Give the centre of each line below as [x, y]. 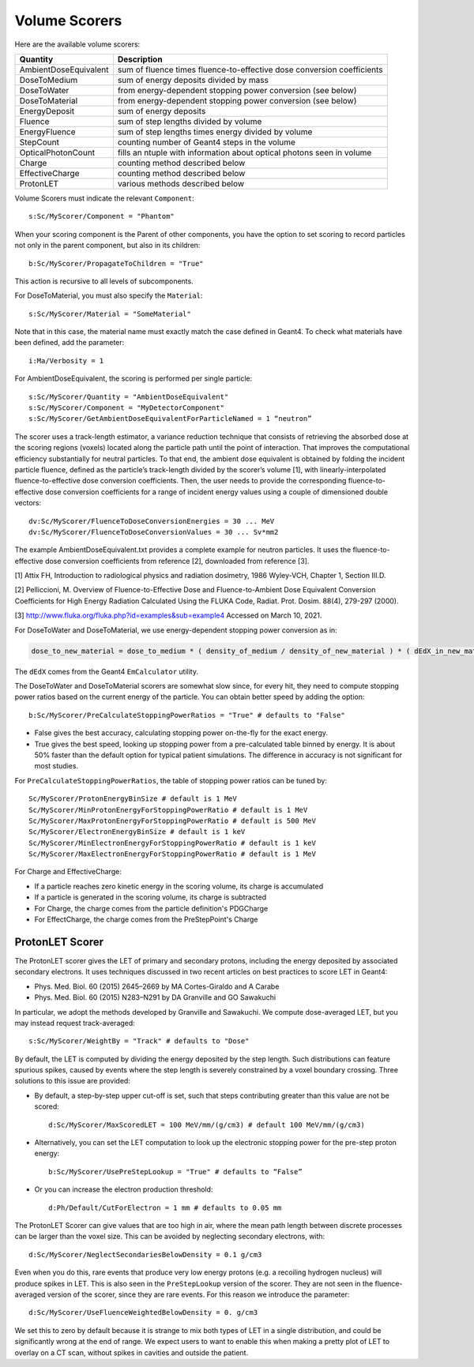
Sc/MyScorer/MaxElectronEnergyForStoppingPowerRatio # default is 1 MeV [172, 854]
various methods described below [181, 183]
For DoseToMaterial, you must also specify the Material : [109, 295]
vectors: [28, 503]
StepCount [39, 142]
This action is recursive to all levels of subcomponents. [104, 281]
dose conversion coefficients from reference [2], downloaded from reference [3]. [177, 561]
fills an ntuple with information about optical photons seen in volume [245, 152]
